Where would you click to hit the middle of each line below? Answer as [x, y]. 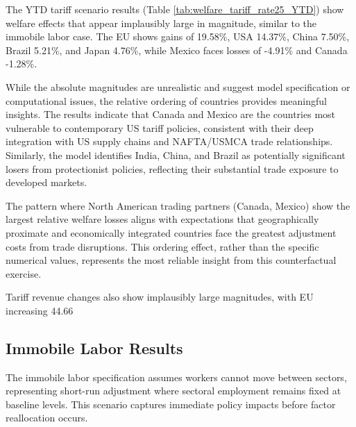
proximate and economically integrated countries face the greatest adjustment [171, 232]
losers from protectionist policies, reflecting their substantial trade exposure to [172, 168]
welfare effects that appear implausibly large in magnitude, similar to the [161, 23]
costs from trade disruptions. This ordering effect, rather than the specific [162, 246]
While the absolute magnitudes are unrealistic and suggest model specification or [178, 86]
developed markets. [46, 182]
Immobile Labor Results [94, 348]
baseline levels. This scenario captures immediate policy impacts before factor [171, 404]
